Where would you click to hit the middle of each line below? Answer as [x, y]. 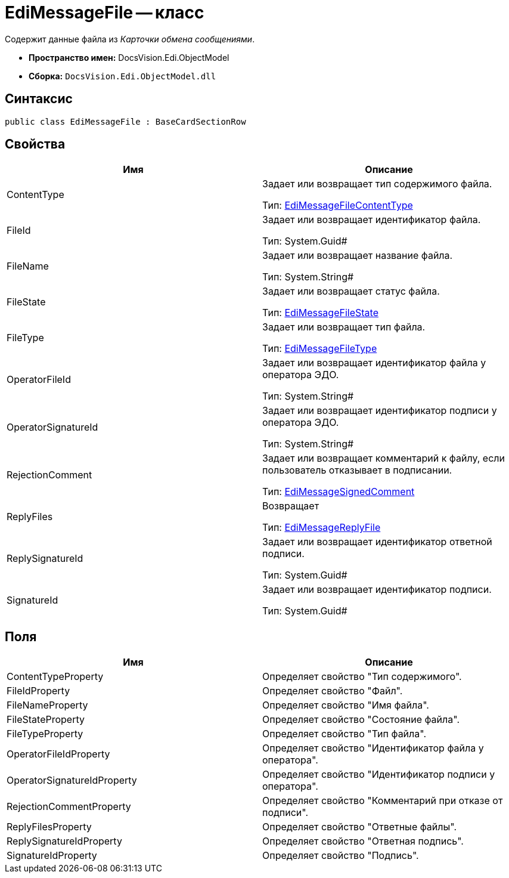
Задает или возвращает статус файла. [351, 291]
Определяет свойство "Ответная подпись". [363, 841]
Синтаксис [39, 99]
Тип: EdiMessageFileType [320, 349]
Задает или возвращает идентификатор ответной [377, 542]
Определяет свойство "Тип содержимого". [362, 677]
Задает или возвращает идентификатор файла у [374, 363]
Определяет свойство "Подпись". [341, 856]
